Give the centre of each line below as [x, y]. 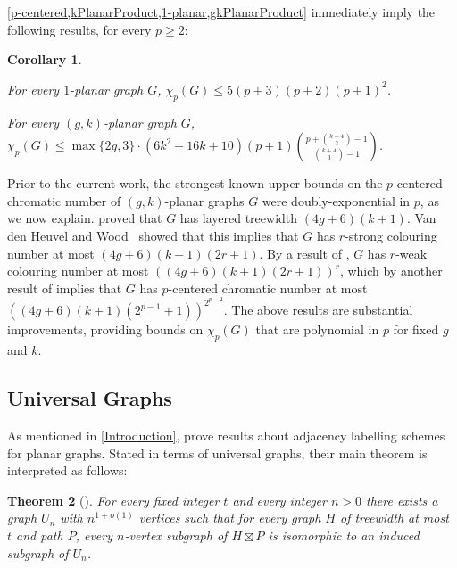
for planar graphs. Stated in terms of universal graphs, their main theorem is [217, 453]
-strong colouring [391, 235]
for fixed [416, 329]
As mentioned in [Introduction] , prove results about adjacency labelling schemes [226, 435]
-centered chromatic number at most [268, 288]
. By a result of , [304, 253]
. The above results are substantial [318, 310]
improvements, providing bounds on [105, 329]
